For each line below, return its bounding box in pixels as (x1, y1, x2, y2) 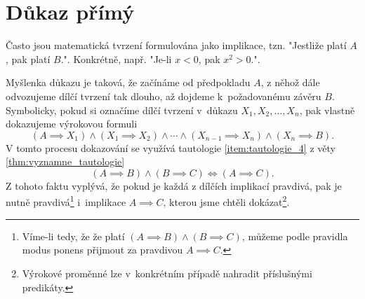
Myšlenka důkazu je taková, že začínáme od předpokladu (6, 75, 251, 90)
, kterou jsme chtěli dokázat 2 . (163, 193, 290, 209)
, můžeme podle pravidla (241, 228, 348, 243)
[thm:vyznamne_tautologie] (6, 154, 125, 169)
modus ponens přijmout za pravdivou (22, 242, 183, 257)
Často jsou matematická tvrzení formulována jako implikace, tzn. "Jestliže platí (6, 38, 347, 53)
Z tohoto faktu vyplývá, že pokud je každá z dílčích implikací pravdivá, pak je (6, 178, 342, 193)
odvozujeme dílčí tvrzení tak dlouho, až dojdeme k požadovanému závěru (6, 88, 321, 103)
